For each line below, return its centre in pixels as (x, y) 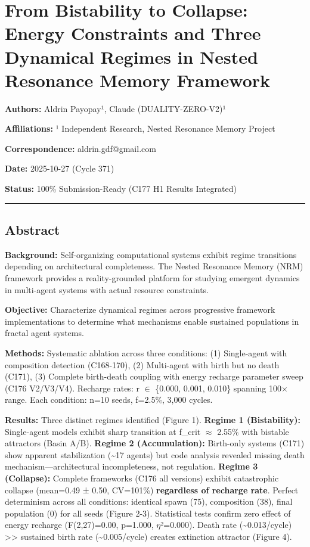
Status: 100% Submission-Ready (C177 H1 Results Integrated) (121, 189)
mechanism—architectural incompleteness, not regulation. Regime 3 (131, 466)
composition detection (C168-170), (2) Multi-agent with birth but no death (142, 364)
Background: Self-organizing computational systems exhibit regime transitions (151, 254)
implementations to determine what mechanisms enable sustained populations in (152, 321)
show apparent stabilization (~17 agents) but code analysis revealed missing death (155, 454)
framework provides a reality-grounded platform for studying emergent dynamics (152, 278)
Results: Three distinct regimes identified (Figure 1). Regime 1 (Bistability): (153, 419)
